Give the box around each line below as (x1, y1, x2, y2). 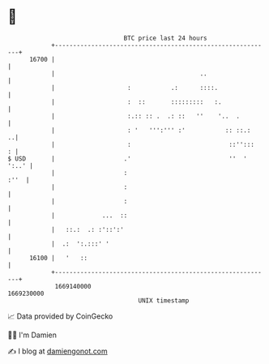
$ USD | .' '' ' (7, 154, 248, 163)
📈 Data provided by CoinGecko (7, 311, 113, 321)
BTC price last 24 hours (123, 34, 207, 42)
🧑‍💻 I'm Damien (7, 330, 58, 340)
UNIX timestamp (138, 296, 190, 305)
